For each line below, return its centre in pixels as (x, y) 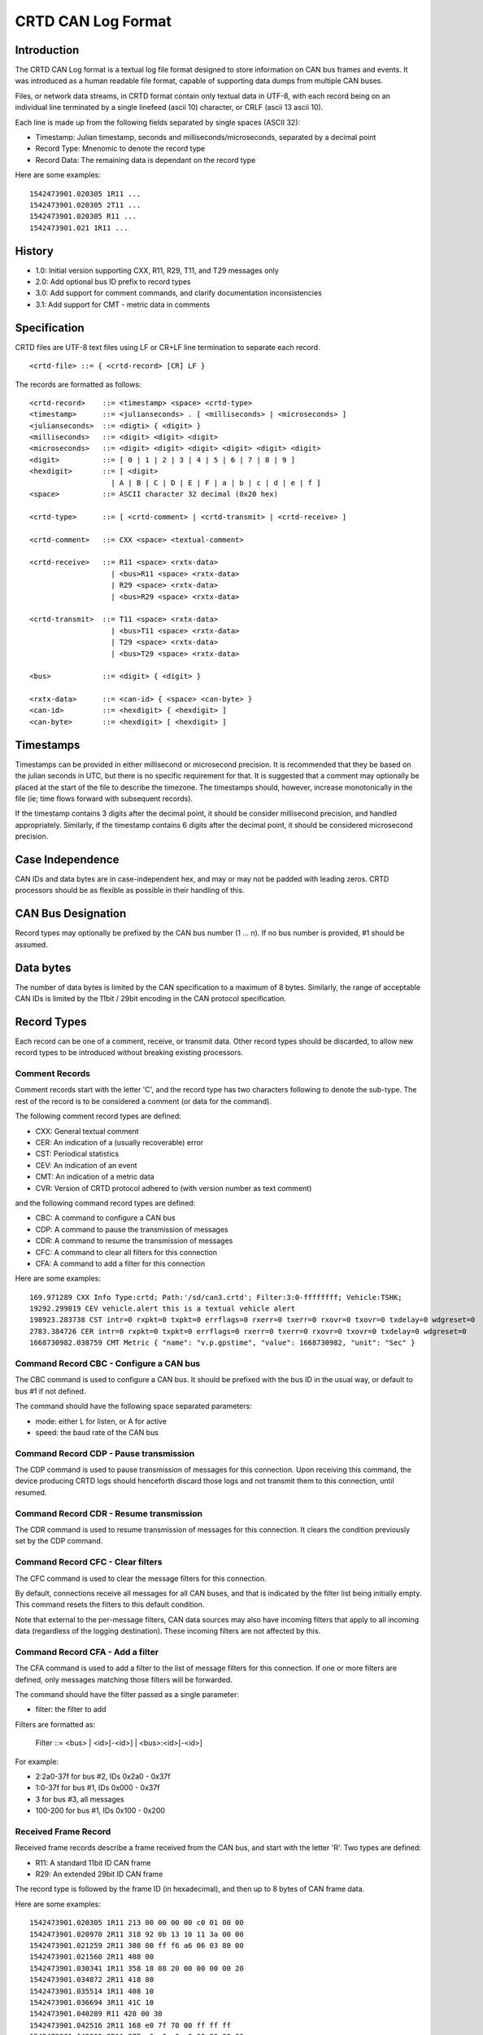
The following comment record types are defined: (98, 1116)
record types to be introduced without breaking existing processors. (129, 1053)
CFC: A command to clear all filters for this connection (126, 1252)
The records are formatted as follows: (78, 384)
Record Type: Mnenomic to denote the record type (120, 149)
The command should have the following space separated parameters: (133, 1406)
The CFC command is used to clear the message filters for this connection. (141, 1578)
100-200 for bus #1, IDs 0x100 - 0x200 (100, 1810)
